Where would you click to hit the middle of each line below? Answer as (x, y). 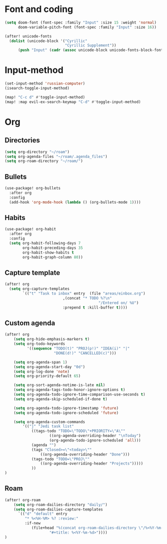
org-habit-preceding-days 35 (53, 248)
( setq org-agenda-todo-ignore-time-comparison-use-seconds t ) (80, 394)
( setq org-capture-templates (39, 289)
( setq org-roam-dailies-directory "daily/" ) (61, 504)
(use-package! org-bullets (33, 188)
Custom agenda (30, 323)
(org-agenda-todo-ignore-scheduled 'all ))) (95, 440)
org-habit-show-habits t (48, 252)
